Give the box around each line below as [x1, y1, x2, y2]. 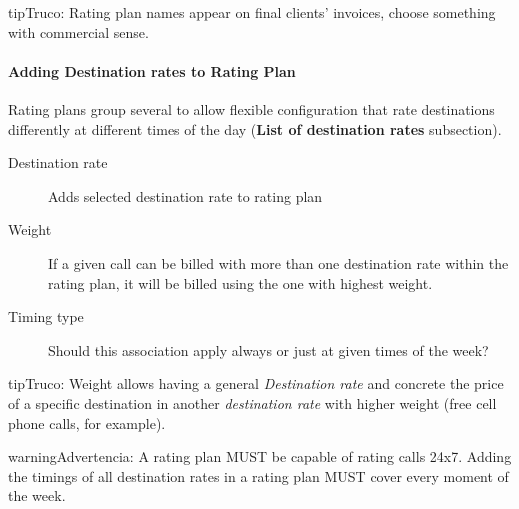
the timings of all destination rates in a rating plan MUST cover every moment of [8, 465, 509, 486]
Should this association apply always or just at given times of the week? [48, 339, 489, 360]
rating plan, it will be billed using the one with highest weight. [48, 272, 433, 293]
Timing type [8, 306, 84, 327]
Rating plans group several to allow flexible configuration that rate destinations [8, 98, 495, 119]
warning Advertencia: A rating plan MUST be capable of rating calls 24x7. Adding [8, 446, 512, 467]
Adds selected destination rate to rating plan [48, 185, 323, 206]
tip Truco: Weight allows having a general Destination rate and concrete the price [8, 373, 504, 394]
